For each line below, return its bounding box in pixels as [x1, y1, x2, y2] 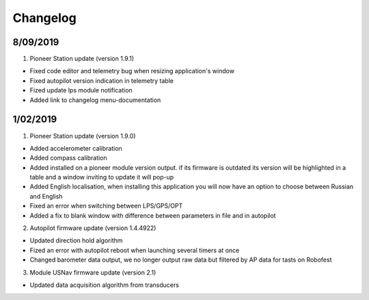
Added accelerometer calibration [29, 144, 122, 152]
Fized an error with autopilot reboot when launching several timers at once [29, 246, 240, 254]
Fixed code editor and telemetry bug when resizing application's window [29, 67, 235, 75]
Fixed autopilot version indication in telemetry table [29, 76, 174, 85]
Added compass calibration [29, 154, 107, 162]
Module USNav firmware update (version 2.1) [29, 268, 156, 277]
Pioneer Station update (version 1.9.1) [29, 55, 135, 63]
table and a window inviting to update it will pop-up [29, 173, 174, 182]
